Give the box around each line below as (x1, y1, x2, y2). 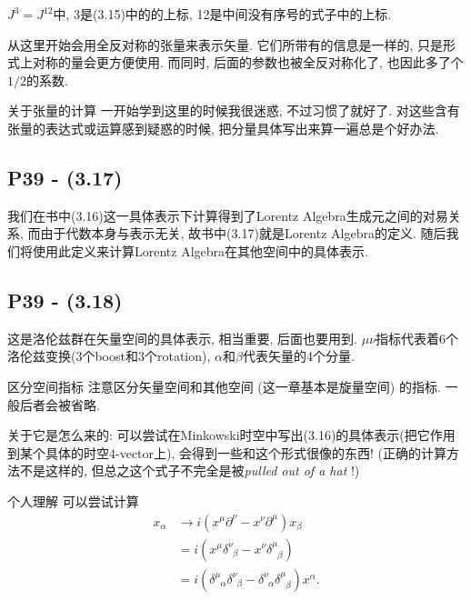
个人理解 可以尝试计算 (7, 491, 139, 510)
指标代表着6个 (376, 328, 459, 347)
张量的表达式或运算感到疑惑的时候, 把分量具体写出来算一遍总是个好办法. (7, 118, 439, 137)
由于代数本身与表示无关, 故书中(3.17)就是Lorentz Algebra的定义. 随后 (40, 224, 446, 243)
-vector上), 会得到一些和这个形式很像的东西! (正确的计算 (115, 443, 447, 462)
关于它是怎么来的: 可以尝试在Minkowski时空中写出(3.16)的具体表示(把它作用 (7, 425, 456, 445)
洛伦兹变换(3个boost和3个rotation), (7, 346, 211, 365)
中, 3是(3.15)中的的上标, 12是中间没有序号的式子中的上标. (53, 5, 392, 23)
